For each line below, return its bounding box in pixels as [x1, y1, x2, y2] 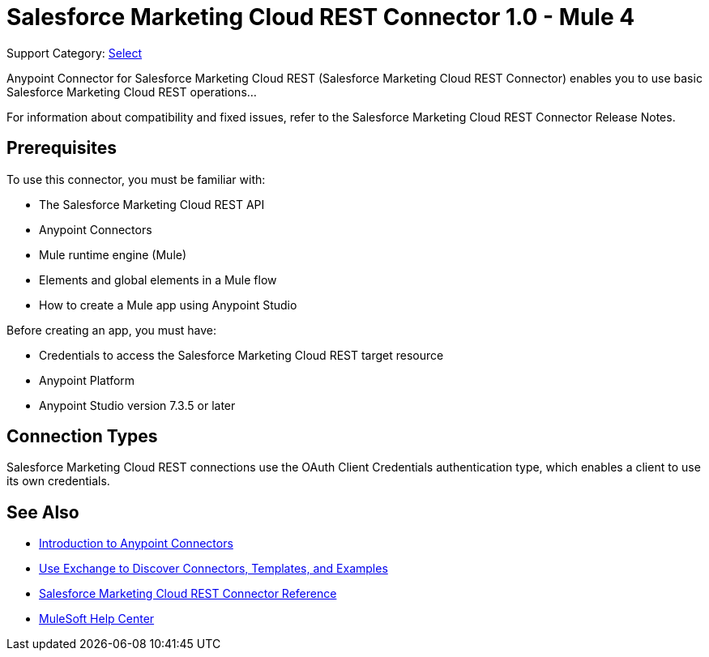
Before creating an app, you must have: [6, 322, 217, 337]
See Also [6, 501, 79, 523]
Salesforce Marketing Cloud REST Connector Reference [39, 587, 337, 601]
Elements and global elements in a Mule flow [39, 272, 277, 287]
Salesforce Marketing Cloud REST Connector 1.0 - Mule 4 [6, 3, 635, 31]
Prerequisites [6, 138, 117, 159]
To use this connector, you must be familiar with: [6, 172, 266, 186]
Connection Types [6, 426, 158, 447]
